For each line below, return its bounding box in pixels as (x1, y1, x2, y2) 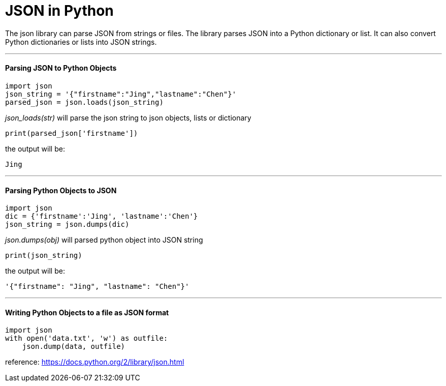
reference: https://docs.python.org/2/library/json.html (5, 358, 184, 367)
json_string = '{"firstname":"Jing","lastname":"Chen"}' (5, 90, 237, 98)
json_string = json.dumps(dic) (5, 220, 130, 229)
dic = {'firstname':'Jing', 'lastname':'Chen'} (5, 212, 198, 221)
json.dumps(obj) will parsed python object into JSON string (5, 235, 203, 245)
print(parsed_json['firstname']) (5, 129, 138, 137)
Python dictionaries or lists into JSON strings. (5, 37, 157, 46)
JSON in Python (5, 2, 114, 19)
